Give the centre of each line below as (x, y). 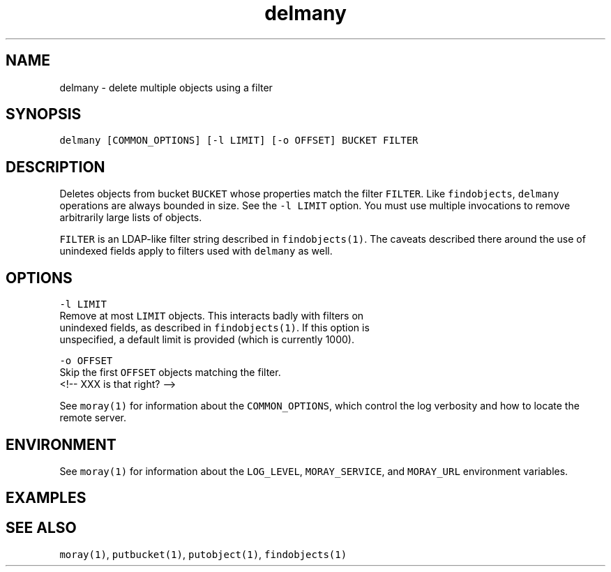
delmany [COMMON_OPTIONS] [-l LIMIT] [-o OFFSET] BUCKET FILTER (239, 141)
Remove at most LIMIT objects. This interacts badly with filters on (212, 316)
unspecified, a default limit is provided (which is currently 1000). (207, 340)
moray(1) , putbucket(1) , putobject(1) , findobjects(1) (203, 555)
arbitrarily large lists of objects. (131, 218)
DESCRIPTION (55, 167)
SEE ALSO (41, 527)
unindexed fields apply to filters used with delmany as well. (196, 251)
